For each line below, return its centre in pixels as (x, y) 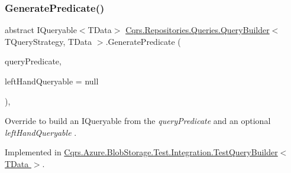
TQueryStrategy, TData (48, 41)
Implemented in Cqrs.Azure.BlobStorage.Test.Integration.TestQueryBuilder (141, 152)
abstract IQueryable (41, 30)
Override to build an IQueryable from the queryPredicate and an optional (138, 121)
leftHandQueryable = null (52, 81)
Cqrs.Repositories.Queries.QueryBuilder (198, 30)
